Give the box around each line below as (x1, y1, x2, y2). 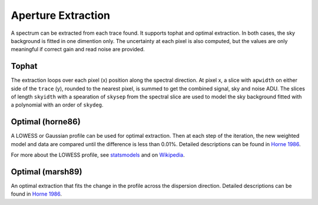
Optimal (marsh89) (11, 167, 82, 177)
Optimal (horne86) (11, 117, 81, 127)
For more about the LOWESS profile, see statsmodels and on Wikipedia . (11, 151, 185, 158)
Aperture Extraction (11, 9, 110, 22)
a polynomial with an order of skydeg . (11, 101, 104, 108)
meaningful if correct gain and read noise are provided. (11, 46, 145, 53)
